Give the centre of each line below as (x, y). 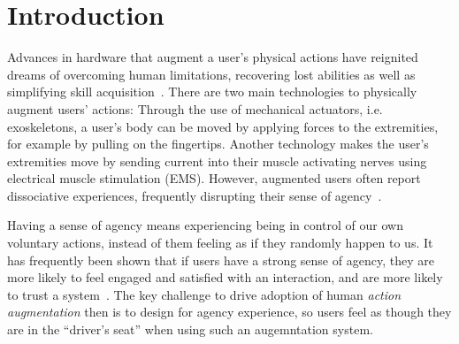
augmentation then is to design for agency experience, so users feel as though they (229, 312)
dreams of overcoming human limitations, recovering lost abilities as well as (211, 74)
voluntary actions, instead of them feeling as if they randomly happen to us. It (220, 243)
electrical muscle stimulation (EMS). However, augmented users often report (214, 178)
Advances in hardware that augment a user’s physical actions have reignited (213, 57)
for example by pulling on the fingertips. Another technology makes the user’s (218, 144)
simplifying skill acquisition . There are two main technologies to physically (212, 92)
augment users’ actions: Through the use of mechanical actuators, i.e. (195, 108)
